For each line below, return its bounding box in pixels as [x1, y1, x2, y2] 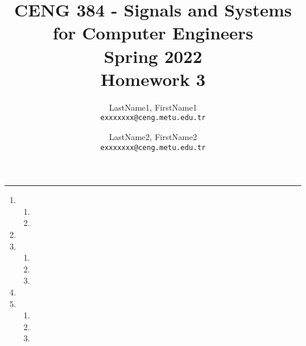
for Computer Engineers [52, 21, 254, 45]
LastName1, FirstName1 [109, 101, 197, 113]
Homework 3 [100, 66, 206, 91]
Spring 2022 [104, 44, 202, 68]
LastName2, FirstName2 [109, 130, 197, 142]
